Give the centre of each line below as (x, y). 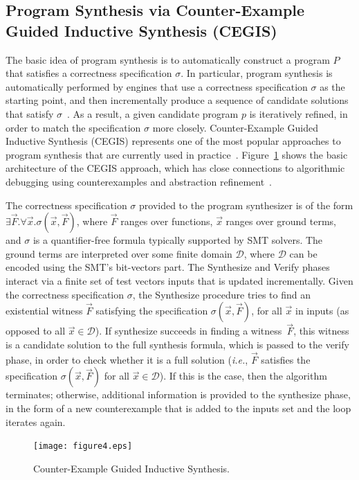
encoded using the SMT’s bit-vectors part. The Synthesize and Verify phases (168, 267)
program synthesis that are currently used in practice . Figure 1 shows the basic (177, 154)
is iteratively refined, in (298, 113)
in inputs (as (322, 311)
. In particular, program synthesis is (257, 73)
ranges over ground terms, (281, 221)
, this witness (321, 331)
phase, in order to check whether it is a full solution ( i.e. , (127, 359)
